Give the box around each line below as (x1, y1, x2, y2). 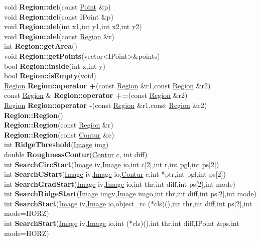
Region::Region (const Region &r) (4, 119, 113, 130)
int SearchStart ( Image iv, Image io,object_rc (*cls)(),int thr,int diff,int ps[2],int (4, 198, 252, 208)
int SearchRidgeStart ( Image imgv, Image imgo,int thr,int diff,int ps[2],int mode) (4, 188, 257, 199)
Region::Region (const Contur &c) (4, 129, 114, 140)
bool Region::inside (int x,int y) (4, 60, 105, 71)
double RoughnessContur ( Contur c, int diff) (4, 149, 148, 159)
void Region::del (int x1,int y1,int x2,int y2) (4, 21, 142, 32)
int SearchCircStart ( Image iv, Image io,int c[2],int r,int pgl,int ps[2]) (4, 159, 219, 169)
